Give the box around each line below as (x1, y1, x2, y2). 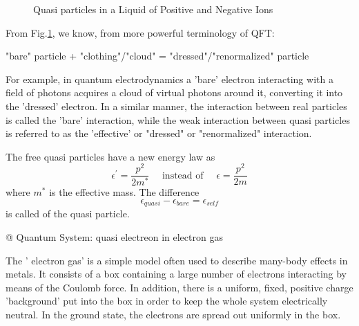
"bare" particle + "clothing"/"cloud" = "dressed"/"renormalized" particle (6, 48, 309, 63)
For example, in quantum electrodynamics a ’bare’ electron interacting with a (6, 71, 333, 86)
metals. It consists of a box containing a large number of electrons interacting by (6, 266, 347, 281)
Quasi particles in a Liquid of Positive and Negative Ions (33, 2, 273, 16)
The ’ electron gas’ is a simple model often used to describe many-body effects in (6, 253, 348, 267)
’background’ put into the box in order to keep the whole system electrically (6, 293, 328, 308)
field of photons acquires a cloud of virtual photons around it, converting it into (6, 85, 343, 100)
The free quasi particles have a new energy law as (6, 149, 215, 163)
